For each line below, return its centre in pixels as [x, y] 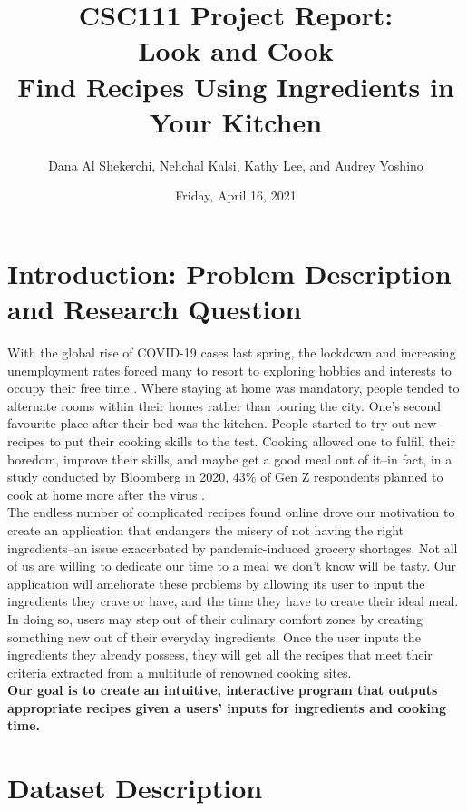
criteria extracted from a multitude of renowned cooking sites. [180, 672]
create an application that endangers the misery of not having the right [206, 529]
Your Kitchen [236, 121]
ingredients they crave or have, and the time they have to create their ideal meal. [233, 601]
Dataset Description [135, 788]
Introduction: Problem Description [229, 273]
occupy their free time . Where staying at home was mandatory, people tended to [233, 388]
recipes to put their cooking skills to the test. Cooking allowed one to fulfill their [231, 440]
